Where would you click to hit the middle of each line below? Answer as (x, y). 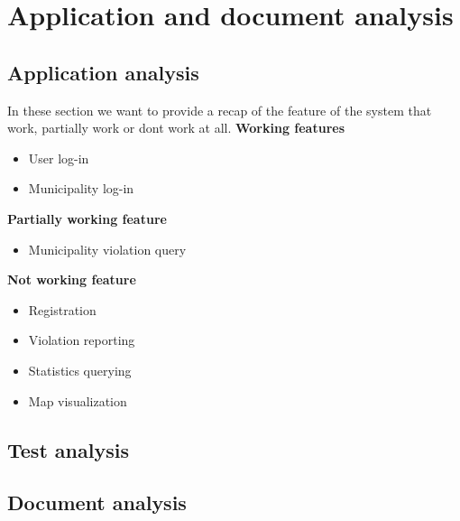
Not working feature (72, 279)
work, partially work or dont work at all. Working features (176, 128)
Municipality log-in (81, 188)
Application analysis (103, 72)
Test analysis (68, 449)
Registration (62, 309)
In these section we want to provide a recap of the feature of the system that (220, 110)
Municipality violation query (107, 249)
